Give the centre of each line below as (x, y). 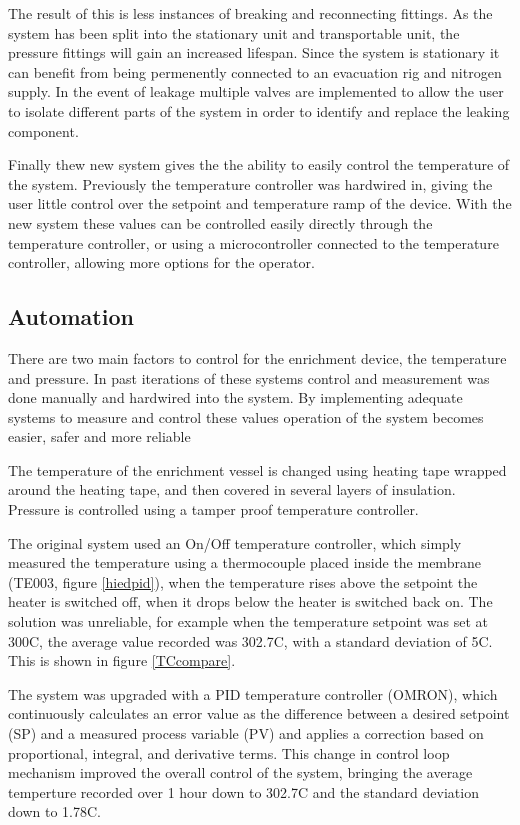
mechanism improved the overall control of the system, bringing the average (240, 772)
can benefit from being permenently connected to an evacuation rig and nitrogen (255, 71)
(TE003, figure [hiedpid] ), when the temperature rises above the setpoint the (243, 581)
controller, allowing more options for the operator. (161, 262)
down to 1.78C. (54, 811)
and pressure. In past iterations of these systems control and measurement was (249, 377)
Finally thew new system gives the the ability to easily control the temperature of (259, 164)
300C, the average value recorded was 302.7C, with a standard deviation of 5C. (250, 640)
